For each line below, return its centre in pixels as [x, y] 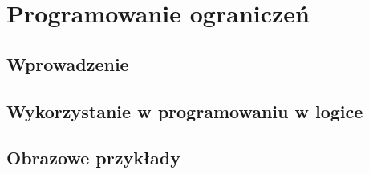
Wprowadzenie [68, 63]
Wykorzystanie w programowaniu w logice [185, 111]
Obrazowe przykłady [93, 158]
